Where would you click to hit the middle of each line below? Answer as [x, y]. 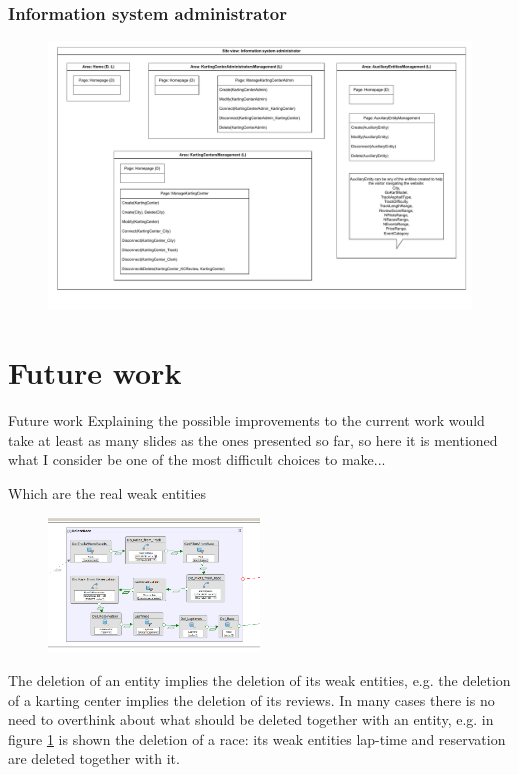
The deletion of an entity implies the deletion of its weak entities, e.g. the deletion [259, 679]
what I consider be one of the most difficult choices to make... [197, 459]
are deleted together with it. [94, 758]
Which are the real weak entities [107, 493]
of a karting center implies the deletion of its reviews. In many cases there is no [251, 699]
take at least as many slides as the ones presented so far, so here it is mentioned [253, 439]
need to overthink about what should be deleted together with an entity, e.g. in [251, 719]
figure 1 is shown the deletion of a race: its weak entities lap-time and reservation [257, 738]
